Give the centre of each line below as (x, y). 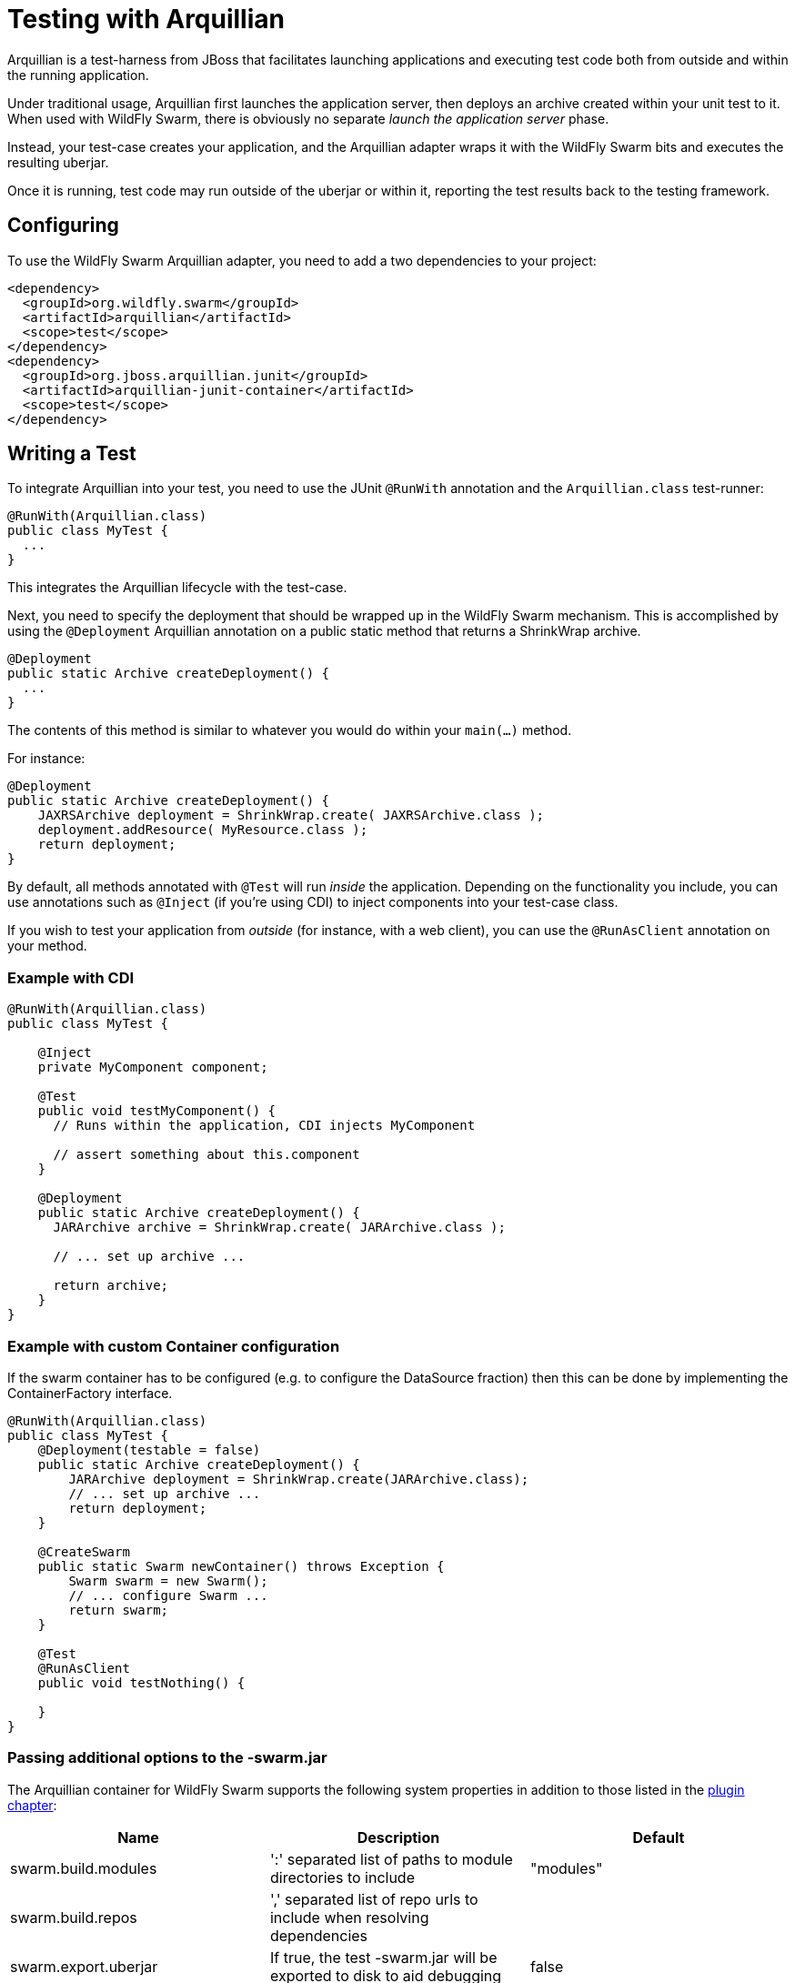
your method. (47, 946)
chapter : (32, 1805)
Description (398, 1837)
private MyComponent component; (153, 1067)
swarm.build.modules (84, 1868)
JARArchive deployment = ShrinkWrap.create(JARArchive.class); (299, 1479)
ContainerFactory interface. (90, 1393)
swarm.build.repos (74, 1917)
